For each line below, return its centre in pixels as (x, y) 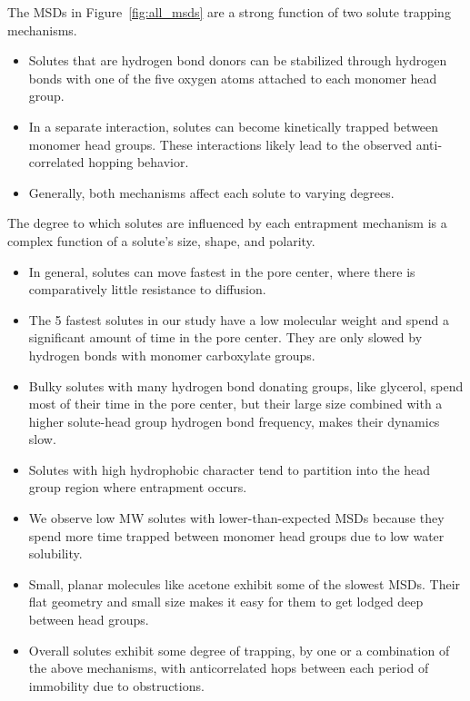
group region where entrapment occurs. (138, 487)
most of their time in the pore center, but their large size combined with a (235, 404)
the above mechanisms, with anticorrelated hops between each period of (229, 668)
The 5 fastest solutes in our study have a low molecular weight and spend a (239, 319)
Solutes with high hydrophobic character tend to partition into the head (230, 469)
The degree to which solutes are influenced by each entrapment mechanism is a (227, 223)
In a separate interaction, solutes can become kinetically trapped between (234, 126)
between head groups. (89, 620)
